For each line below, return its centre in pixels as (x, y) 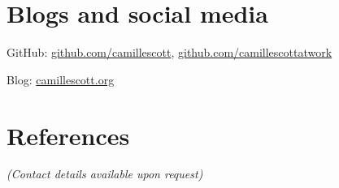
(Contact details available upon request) (105, 174)
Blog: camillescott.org (61, 79)
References (68, 135)
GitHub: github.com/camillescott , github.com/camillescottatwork (169, 52)
